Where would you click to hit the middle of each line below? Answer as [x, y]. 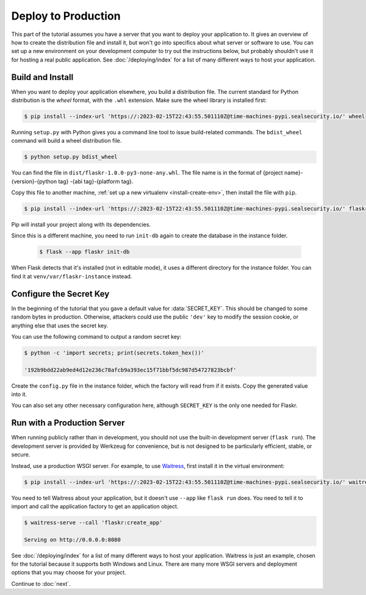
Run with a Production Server [68, 423]
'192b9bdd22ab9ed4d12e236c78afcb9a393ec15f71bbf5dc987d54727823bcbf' [130, 370]
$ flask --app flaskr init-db [84, 252]
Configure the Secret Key [60, 294]
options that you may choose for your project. [69, 572]
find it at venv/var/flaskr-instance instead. [72, 276]
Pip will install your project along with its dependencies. [81, 225]
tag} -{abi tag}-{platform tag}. [96, 181]
